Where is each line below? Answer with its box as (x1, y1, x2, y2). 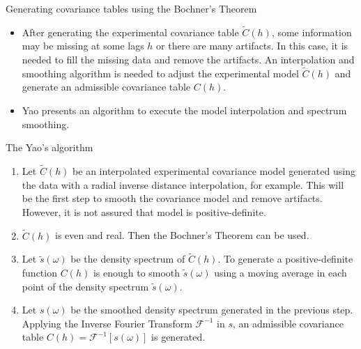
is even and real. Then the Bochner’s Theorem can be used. (55, 228, 309, 242)
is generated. (151, 329, 206, 344)
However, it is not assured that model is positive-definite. (22, 204, 266, 219)
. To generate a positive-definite (217, 251, 353, 266)
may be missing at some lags (22, 38, 144, 53)
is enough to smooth (93, 265, 180, 279)
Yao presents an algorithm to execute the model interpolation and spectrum (22, 103, 347, 117)
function (22, 265, 57, 279)
